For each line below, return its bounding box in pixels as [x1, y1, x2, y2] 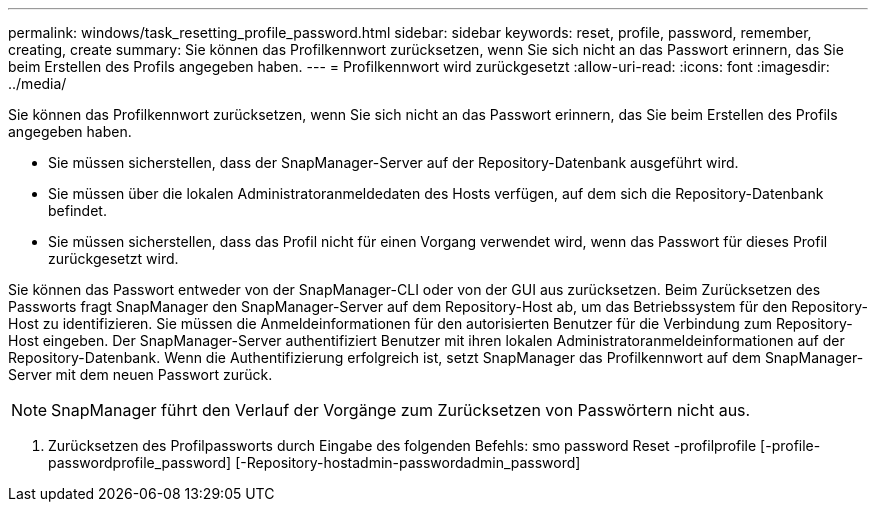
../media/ [8, 75, 67, 92]
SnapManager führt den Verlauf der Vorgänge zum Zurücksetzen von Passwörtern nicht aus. [51, 400, 751, 420]
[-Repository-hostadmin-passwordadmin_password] [235, 454, 581, 471]
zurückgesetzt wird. [48, 250, 179, 267]
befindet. [48, 202, 107, 219]
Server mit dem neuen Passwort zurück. [8, 366, 273, 383]
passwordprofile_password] [48, 454, 232, 471]
